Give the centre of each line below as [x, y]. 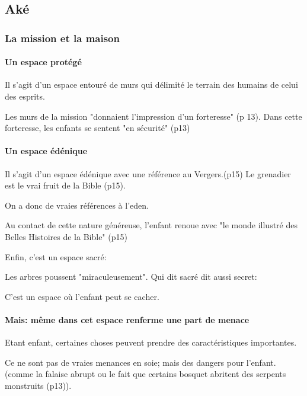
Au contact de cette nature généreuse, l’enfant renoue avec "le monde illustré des [151, 225]
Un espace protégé [43, 62]
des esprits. [25, 96]
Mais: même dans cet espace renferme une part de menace [127, 319]
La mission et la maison [62, 38]
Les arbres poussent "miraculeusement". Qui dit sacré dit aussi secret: [131, 277]
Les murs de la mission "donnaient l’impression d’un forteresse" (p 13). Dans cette [153, 116]
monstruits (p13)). [38, 385]
